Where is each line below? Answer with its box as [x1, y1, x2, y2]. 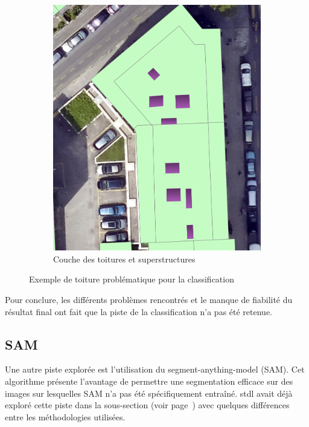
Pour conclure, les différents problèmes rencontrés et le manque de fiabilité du [5, 293, 293, 306]
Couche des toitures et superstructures [53, 252, 196, 265]
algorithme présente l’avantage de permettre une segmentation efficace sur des [5, 375, 293, 388]
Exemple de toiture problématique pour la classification [29, 273, 234, 285]
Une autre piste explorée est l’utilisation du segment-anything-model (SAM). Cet [5, 363, 305, 376]
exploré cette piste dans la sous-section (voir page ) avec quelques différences [5, 399, 290, 411]
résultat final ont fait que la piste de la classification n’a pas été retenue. [5, 305, 273, 318]
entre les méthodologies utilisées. [5, 410, 126, 423]
